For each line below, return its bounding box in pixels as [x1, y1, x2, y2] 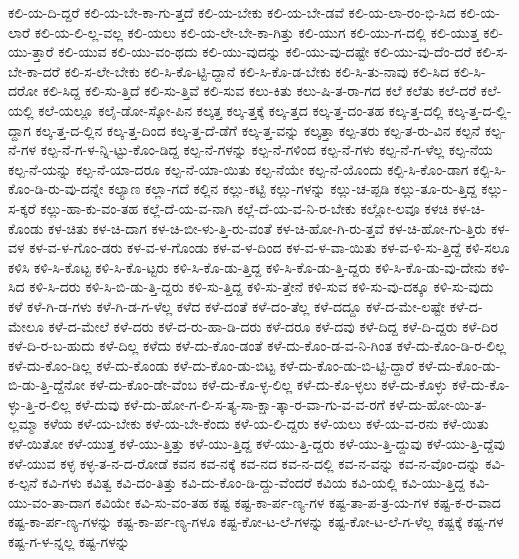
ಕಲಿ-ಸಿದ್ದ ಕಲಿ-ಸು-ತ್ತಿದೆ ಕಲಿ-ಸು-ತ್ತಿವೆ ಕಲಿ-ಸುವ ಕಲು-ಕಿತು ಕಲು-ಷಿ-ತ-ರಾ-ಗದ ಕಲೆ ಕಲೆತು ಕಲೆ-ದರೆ [42, 80, 477, 101]
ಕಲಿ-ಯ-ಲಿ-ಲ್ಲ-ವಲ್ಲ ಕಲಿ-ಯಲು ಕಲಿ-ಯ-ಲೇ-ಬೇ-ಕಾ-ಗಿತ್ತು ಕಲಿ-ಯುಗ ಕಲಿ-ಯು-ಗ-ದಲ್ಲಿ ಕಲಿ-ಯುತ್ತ [34, 21, 479, 42]
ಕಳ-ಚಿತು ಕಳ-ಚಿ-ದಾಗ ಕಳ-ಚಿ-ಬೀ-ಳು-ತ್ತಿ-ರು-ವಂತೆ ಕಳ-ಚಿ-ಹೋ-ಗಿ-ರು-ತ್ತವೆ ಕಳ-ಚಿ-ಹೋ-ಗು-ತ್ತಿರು [48, 217, 487, 238]
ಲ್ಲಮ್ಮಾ [8, 413, 39, 434]
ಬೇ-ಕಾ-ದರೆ [8, 60, 60, 81]
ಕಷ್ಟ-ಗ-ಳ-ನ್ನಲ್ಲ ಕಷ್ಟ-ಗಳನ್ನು [8, 531, 130, 552]
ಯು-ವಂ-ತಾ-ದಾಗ [8, 491, 91, 512]
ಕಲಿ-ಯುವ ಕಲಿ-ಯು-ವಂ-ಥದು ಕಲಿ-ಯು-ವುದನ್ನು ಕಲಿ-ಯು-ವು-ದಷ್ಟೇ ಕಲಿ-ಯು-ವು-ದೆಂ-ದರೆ [58, 41, 472, 62]
